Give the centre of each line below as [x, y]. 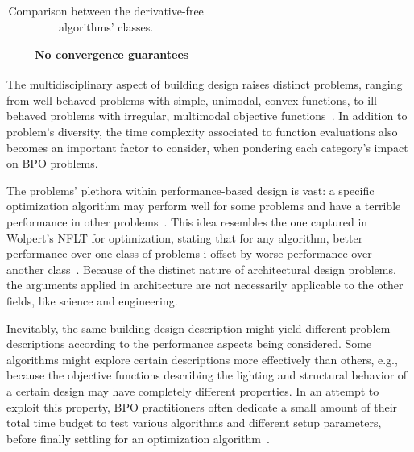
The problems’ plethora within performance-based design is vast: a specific [190, 190]
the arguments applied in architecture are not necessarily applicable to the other [205, 285]
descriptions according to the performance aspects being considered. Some [189, 344]
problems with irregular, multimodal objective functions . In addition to [229, 116]
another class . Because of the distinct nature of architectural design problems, [201, 269]
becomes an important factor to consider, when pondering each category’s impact [207, 147]
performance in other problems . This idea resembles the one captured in [187, 222]
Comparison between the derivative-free [106, 10]
